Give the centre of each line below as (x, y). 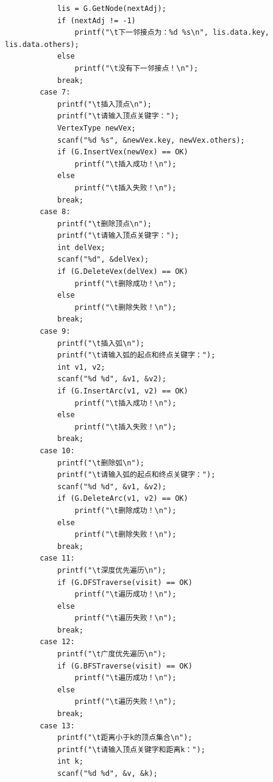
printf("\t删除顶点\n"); (104, 224)
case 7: (55, 92)
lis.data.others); (42, 44)
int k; (70, 762)
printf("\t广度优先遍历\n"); (112, 654)
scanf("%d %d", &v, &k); (107, 773)
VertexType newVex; (96, 128)
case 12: (57, 642)
